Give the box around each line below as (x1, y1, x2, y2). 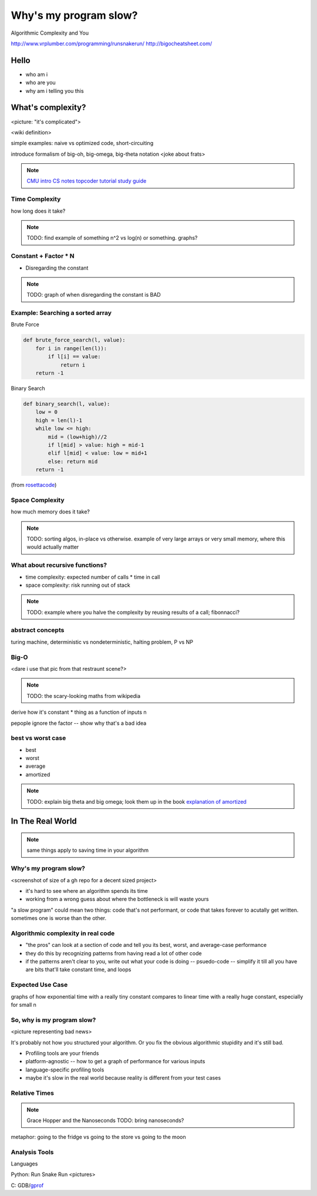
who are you (25, 79, 56, 86)
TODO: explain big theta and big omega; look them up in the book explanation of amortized (26, 798, 247, 805)
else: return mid (48, 458, 98, 465)
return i (60, 361, 86, 368)
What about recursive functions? (11, 561, 107, 569)
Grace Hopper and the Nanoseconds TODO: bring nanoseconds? (26, 1117, 184, 1124)
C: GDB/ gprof (11, 1181, 44, 1189)
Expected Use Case (11, 981, 68, 989)
